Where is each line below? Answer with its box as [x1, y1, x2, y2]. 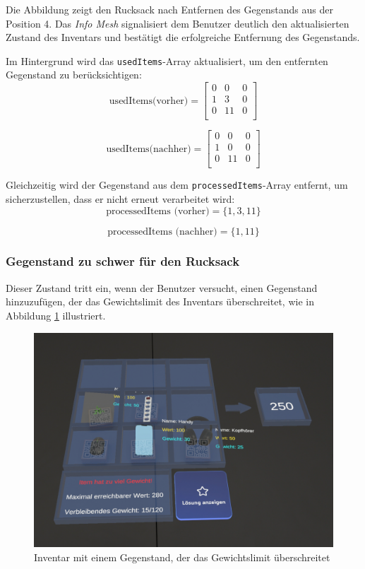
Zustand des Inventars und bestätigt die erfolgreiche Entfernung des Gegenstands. [6, 30, 360, 45]
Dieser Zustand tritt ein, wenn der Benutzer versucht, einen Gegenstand [6, 280, 318, 295]
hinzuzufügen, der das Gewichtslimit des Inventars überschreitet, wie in [6, 294, 314, 309]
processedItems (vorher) [106, 206, 210, 216]
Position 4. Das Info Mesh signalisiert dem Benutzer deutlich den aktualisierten [6, 16, 349, 30]
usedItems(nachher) [106, 143, 191, 154]
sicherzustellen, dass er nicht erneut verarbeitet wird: [6, 191, 235, 206]
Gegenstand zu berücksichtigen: [6, 67, 142, 82]
